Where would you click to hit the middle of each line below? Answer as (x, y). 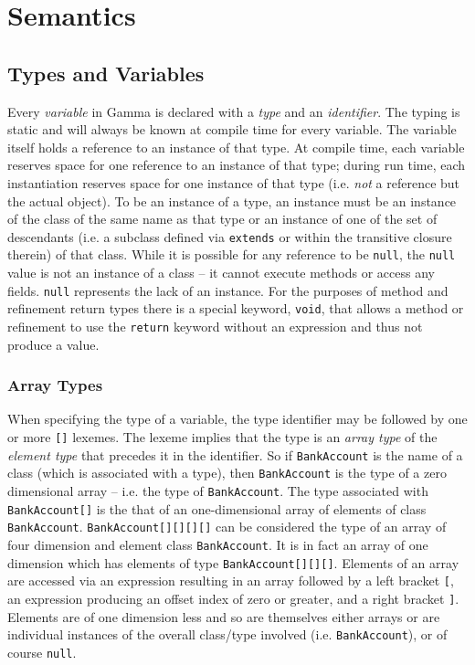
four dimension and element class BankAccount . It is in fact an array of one (218, 544)
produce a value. (53, 344)
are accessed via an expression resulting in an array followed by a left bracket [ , (231, 581)
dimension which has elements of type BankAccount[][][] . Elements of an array (233, 562)
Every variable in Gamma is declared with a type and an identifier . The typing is (234, 111)
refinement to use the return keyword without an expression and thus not (215, 326)
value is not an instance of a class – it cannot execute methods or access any (221, 273)
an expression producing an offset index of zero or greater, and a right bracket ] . (233, 598)
